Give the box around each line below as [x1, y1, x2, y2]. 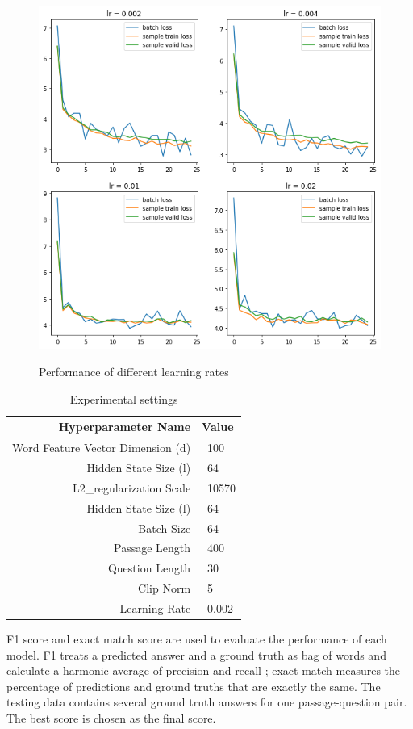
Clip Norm [138, 580, 191, 597]
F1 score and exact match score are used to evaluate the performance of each [6, 631, 387, 647]
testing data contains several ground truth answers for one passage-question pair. [6, 693, 407, 710]
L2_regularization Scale [72, 479, 191, 496]
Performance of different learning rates [39, 363, 229, 380]
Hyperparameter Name [58, 418, 191, 435]
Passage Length [114, 539, 191, 556]
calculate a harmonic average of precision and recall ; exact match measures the [6, 662, 401, 679]
